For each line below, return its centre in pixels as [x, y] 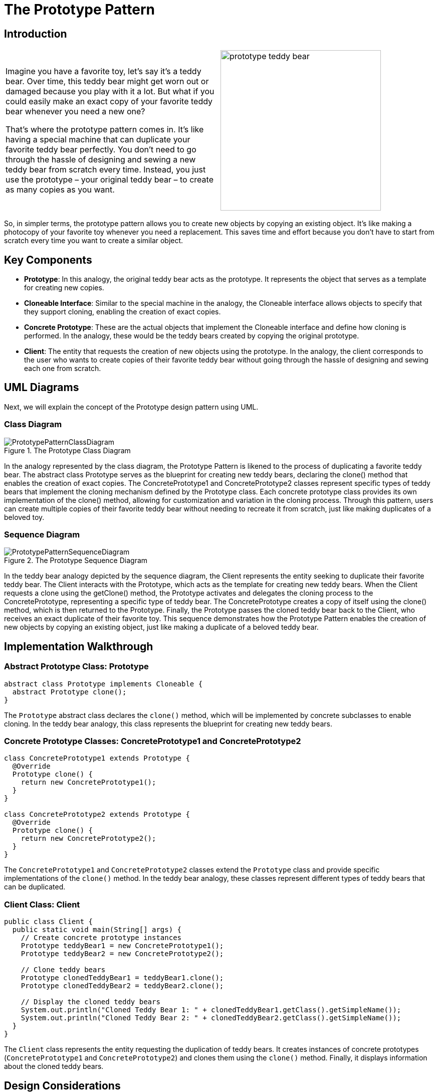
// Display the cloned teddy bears [90, 1002]
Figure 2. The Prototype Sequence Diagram [76, 561]
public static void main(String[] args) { [97, 930]
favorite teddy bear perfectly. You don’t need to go [101, 150]
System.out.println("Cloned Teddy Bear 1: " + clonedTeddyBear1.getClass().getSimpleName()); [211, 1010]
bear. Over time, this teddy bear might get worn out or [107, 81]
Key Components [48, 260]
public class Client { [49, 922]
